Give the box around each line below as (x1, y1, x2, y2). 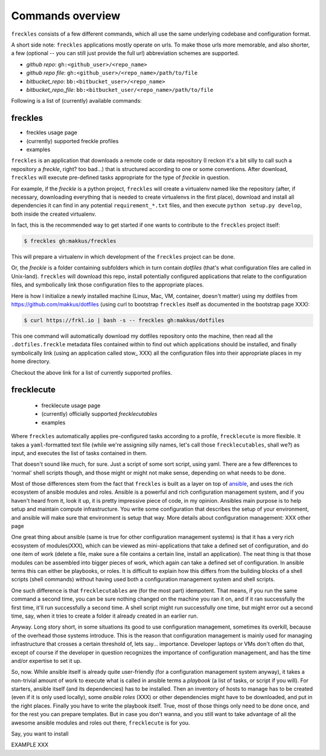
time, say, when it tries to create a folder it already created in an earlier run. (11, 612, 199, 619)
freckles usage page (26, 129, 78, 136)
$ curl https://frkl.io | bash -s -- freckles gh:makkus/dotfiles (24, 317, 225, 323)
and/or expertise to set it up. (11, 657, 82, 664)
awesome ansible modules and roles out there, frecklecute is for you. (11, 719, 190, 726)
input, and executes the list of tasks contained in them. (11, 449, 147, 456)
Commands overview (11, 9, 121, 22)
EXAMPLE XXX (11, 741, 49, 749)
